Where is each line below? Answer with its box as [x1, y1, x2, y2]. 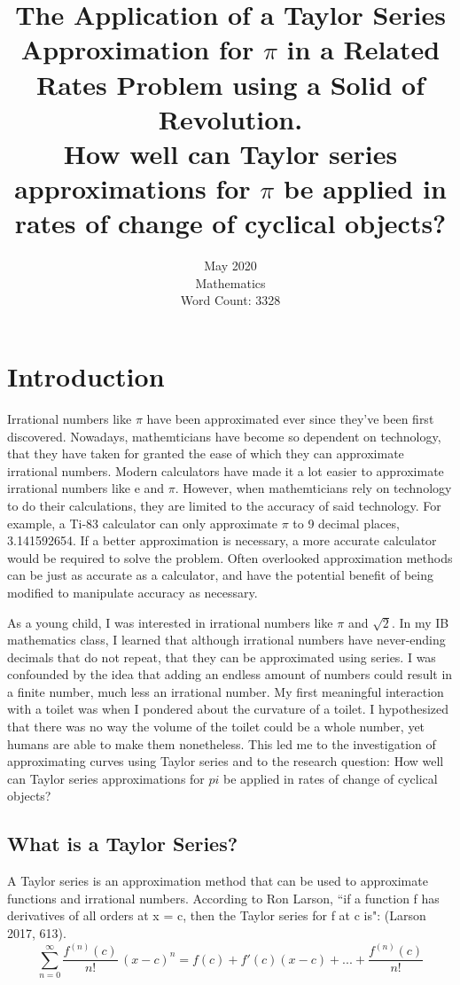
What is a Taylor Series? [7, 830, 238, 857]
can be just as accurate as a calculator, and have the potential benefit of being [7, 566, 433, 584]
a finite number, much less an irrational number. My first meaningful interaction [7, 682, 444, 700]
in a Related [286, 31, 441, 67]
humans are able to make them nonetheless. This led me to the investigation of [7, 734, 436, 753]
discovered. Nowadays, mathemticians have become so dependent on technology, [7, 426, 441, 445]
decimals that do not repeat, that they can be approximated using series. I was [7, 647, 436, 666]
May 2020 [204, 256, 257, 275]
